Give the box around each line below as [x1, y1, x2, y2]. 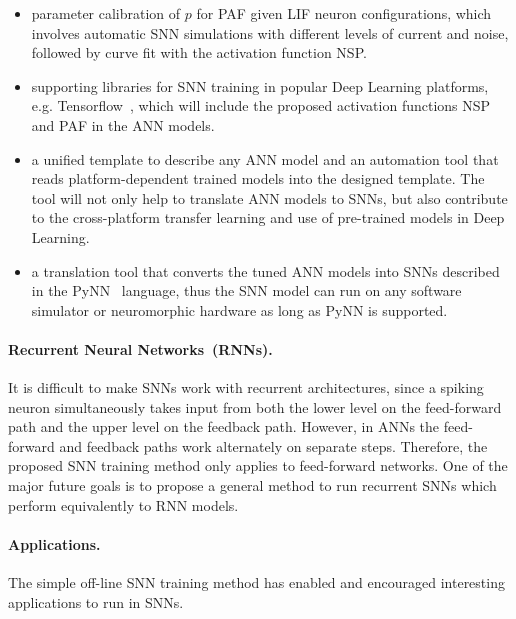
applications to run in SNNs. [8, 591, 184, 612]
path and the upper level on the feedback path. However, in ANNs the [8, 416, 440, 437]
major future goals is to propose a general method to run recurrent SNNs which [8, 475, 497, 496]
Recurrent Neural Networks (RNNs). [8, 338, 273, 359]
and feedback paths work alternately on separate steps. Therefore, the [59, 435, 488, 456]
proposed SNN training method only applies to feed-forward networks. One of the [8, 455, 508, 476]
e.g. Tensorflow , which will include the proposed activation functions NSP [31, 95, 491, 116]
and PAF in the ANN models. [31, 114, 215, 135]
